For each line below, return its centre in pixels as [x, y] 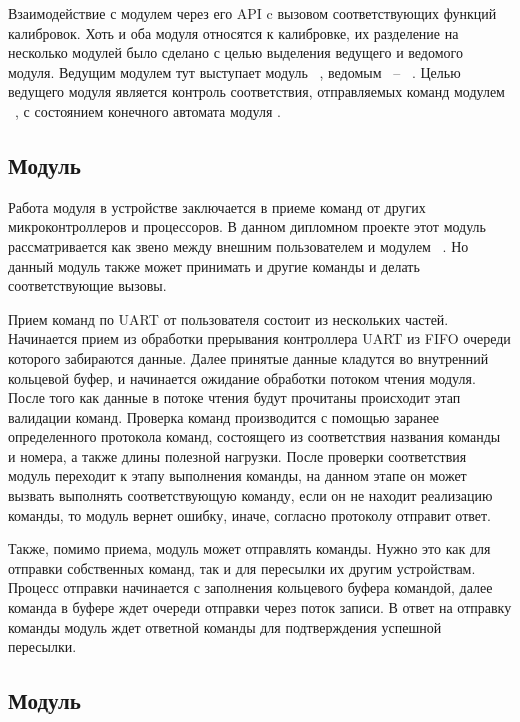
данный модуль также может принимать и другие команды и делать [214, 265]
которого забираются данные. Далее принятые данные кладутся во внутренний [248, 357]
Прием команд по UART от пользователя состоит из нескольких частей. [228, 318]
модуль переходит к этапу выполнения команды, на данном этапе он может [237, 475]
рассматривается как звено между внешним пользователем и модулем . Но [238, 245]
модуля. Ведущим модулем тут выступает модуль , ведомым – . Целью [234, 71]
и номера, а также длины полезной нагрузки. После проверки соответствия [237, 455]
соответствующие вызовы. [87, 285]
